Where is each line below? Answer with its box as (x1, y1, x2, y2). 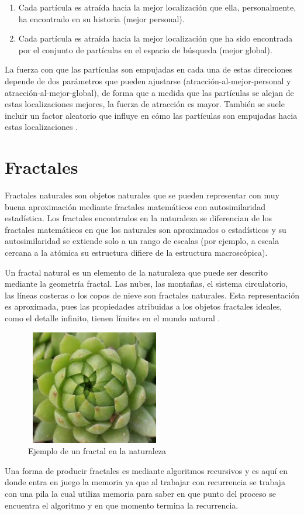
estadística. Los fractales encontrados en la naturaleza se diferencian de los (5, 212, 272, 224)
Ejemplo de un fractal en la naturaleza (28, 445, 166, 457)
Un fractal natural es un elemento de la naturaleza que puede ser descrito (5, 266, 268, 278)
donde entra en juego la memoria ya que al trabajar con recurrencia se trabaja (5, 476, 285, 488)
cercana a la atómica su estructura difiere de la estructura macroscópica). (5, 246, 268, 259)
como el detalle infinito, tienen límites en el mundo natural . (5, 312, 220, 324)
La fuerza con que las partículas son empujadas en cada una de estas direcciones (5, 63, 292, 75)
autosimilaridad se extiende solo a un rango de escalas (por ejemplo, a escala (5, 235, 279, 247)
